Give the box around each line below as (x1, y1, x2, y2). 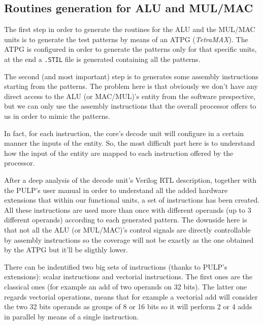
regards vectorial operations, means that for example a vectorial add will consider (4, 291, 258, 302)
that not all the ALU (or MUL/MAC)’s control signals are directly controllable (4, 224, 251, 235)
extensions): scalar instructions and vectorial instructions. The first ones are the (4, 271, 252, 282)
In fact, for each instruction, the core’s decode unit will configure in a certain (4, 127, 244, 138)
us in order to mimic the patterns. (4, 111, 110, 121)
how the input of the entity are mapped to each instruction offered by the (4, 147, 234, 158)
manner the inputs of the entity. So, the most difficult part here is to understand (4, 138, 255, 148)
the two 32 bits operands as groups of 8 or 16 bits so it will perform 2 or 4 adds (4, 301, 252, 312)
